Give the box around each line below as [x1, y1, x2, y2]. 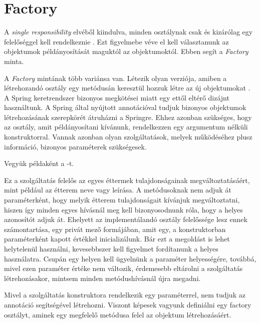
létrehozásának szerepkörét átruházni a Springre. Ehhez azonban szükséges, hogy [4, 111, 252, 122]
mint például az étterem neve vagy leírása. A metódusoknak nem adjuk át [4, 184, 231, 195]
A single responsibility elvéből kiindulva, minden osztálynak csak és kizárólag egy [4, 26, 253, 37]
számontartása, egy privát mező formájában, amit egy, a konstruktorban [4, 223, 226, 234]
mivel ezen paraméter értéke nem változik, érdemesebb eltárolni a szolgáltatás [4, 263, 243, 273]
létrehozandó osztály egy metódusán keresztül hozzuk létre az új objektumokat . [4, 82, 250, 93]
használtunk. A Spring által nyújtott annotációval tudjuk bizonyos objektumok [4, 102, 246, 112]
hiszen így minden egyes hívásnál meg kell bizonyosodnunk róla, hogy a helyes [4, 204, 243, 214]
